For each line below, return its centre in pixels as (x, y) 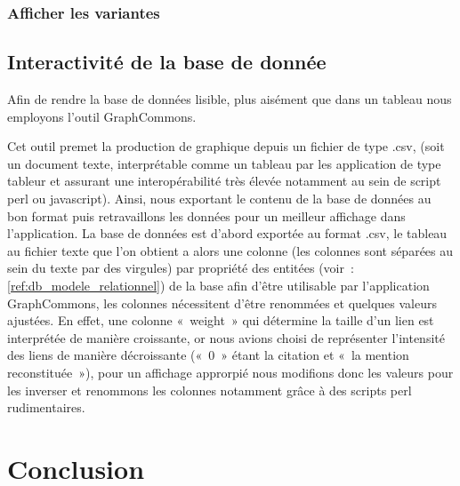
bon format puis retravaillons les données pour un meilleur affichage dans (206, 215)
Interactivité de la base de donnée (167, 62)
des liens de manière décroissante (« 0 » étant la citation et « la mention (208, 355)
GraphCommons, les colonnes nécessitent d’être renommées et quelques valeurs (222, 303)
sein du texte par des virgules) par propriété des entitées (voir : (181, 268)
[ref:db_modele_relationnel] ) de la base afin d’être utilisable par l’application (218, 285)
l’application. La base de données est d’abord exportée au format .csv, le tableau (227, 233)
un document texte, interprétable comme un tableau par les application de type (224, 163)
